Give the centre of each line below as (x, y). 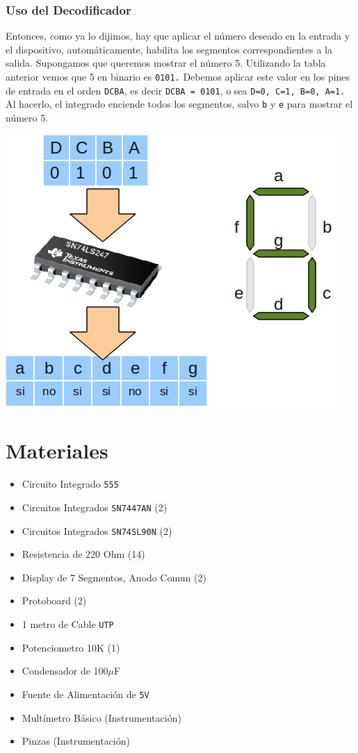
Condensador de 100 (65, 671)
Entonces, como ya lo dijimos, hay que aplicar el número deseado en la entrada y (178, 36)
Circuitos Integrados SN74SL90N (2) (97, 530)
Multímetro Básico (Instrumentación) (101, 717)
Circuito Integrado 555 (70, 484)
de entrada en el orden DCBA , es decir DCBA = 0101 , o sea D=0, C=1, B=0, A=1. (176, 90)
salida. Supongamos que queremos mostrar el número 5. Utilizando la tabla (166, 63)
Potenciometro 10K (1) (71, 647)
